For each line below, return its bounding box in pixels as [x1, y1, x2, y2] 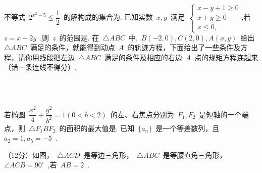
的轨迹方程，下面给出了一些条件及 [127, 42, 241, 53]
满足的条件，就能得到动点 [30, 42, 115, 53]
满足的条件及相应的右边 [104, 52, 182, 62]
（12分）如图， [4, 149, 54, 160]
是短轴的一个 [199, 109, 242, 119]
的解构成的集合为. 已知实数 [64, 12, 153, 22]
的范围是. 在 [59, 32, 99, 42]
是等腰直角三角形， [163, 149, 227, 160]
